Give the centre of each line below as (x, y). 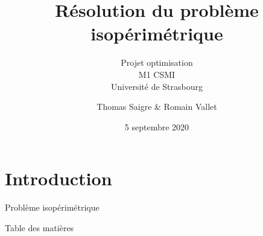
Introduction (59, 178)
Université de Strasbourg (157, 86)
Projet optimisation (157, 62)
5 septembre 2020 (157, 126)
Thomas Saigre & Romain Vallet (157, 107)
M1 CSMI (157, 74)
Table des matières (40, 227)
